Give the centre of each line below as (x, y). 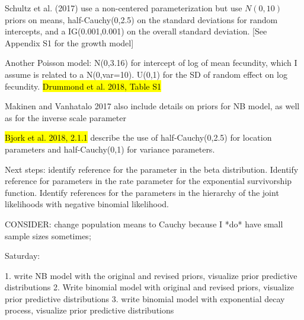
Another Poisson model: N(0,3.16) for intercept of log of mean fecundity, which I (151, 63)
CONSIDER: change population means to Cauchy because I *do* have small (144, 224)
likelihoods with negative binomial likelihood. (87, 204)
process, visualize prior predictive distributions (89, 310)
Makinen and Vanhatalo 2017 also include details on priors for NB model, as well (152, 106)
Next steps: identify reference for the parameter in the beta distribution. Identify (152, 169)
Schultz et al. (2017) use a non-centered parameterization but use (124, 8)
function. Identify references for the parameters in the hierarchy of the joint (142, 192)
